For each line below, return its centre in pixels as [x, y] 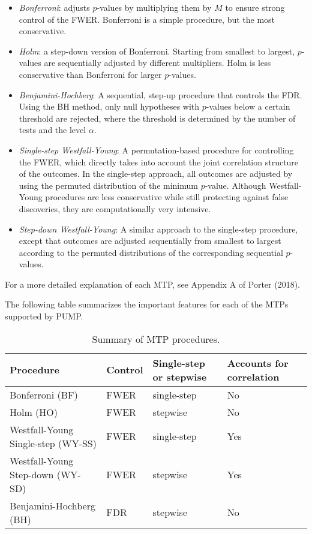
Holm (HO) [34, 412]
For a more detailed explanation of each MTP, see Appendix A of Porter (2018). [152, 284]
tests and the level [52, 130]
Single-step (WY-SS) [53, 443]
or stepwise [180, 376]
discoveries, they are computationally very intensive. [115, 208]
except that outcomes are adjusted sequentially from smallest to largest [150, 241]
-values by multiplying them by [154, 7]
